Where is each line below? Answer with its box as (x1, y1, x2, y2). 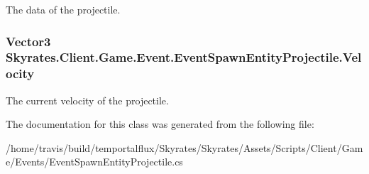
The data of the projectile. (6, 2, 121, 16)
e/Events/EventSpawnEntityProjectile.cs (6, 154, 183, 169)
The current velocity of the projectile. (6, 92, 169, 107)
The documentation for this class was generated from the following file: (6, 116, 314, 131)
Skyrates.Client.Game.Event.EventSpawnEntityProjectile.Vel (6, 48, 362, 66)
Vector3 (6, 32, 51, 50)
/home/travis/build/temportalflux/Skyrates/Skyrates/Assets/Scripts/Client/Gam (6, 140, 363, 155)
